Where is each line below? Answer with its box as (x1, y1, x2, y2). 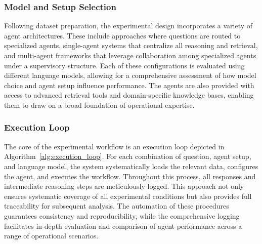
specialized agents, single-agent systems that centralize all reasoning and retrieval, (4, 40, 258, 51)
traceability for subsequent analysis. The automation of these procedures (4, 200, 229, 211)
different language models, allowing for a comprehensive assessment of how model (4, 70, 256, 80)
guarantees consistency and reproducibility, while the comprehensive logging (4, 210, 240, 221)
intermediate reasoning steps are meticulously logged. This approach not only (4, 181, 244, 191)
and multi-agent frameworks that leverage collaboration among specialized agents (4, 50, 256, 60)
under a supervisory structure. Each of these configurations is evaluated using (4, 60, 245, 70)
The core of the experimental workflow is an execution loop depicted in (4, 141, 225, 151)
